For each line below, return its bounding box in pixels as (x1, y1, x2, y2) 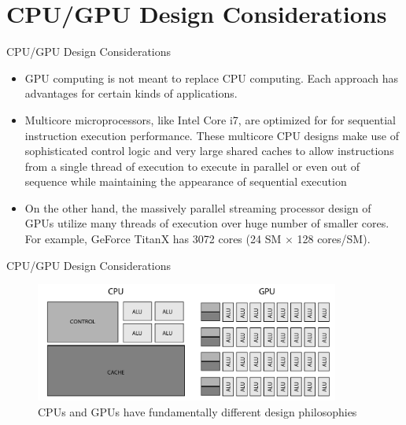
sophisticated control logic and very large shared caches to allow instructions (24, 142, 394, 159)
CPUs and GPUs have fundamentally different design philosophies (38, 403, 357, 419)
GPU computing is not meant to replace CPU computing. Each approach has (24, 69, 398, 86)
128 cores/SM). (297, 231, 371, 247)
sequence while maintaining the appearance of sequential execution (24, 173, 347, 190)
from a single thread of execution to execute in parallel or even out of (24, 157, 360, 174)
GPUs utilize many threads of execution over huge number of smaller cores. (24, 215, 389, 231)
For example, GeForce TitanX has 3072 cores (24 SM (24, 231, 282, 247)
